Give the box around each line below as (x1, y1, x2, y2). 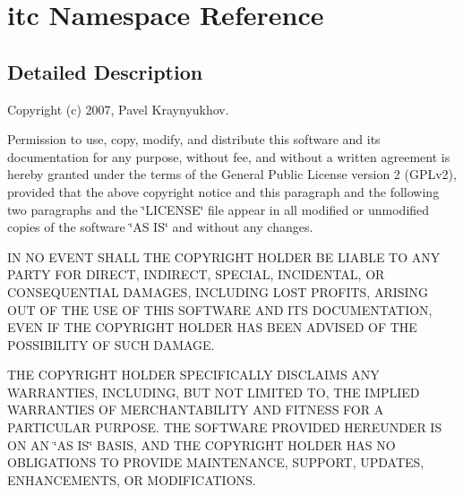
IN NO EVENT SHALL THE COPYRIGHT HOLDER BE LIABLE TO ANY (7, 247, 441, 266)
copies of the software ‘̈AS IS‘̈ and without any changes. (7, 218, 313, 236)
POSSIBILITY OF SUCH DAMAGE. (7, 335, 215, 354)
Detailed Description (7, 57, 203, 85)
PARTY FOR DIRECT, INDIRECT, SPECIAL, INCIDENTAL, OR (7, 265, 385, 284)
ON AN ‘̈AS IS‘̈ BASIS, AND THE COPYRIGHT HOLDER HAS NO (7, 435, 396, 454)
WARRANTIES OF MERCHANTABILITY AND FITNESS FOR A (7, 400, 384, 419)
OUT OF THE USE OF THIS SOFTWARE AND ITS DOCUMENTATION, (7, 300, 433, 319)
